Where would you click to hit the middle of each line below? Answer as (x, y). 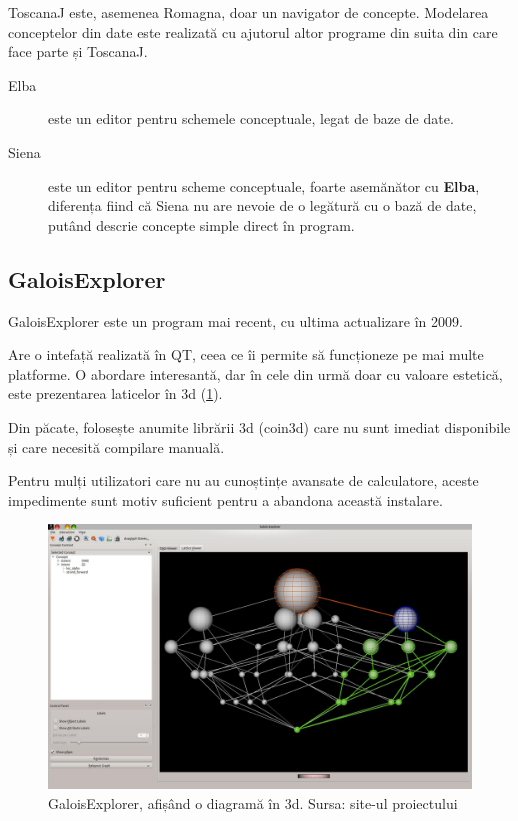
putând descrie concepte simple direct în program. (201, 224)
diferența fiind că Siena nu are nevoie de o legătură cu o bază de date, (262, 205)
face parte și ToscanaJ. (78, 51)
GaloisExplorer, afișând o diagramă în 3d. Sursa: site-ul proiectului (253, 802)
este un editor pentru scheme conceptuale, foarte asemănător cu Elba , (264, 185)
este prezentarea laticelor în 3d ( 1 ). (115, 393)
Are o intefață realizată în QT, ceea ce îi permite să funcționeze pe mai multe (246, 354)
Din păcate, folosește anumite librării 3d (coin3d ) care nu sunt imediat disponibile (259, 426)
